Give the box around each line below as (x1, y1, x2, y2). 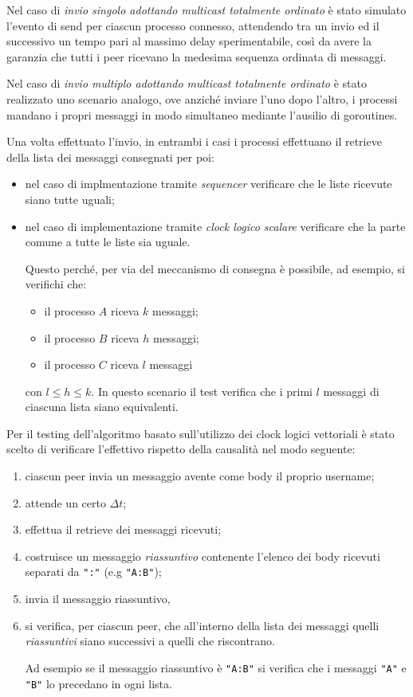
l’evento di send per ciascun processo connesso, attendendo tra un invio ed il (6, 17, 380, 33)
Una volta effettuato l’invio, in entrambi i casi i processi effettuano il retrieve (6, 133, 382, 150)
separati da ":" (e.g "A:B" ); (25, 563, 162, 580)
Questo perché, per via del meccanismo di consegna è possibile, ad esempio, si (25, 260, 405, 276)
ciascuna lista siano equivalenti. (25, 398, 179, 415)
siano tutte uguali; (25, 190, 115, 207)
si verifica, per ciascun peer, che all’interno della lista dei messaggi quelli (25, 617, 380, 633)
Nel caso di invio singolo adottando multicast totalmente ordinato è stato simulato (6, 2, 407, 18)
